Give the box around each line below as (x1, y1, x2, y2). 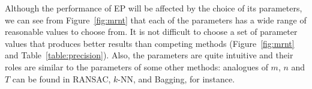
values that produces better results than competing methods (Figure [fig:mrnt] (5, 37, 295, 49)
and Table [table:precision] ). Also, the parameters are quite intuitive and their (5, 49, 293, 61)
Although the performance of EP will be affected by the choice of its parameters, (5, 2, 302, 14)
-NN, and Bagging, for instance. (118, 72, 235, 85)
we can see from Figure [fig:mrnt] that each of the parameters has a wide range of (5, 13, 307, 26)
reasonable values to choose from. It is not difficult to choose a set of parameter (5, 25, 298, 38)
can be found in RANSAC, (12, 72, 111, 85)
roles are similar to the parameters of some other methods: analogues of (5, 60, 268, 73)
